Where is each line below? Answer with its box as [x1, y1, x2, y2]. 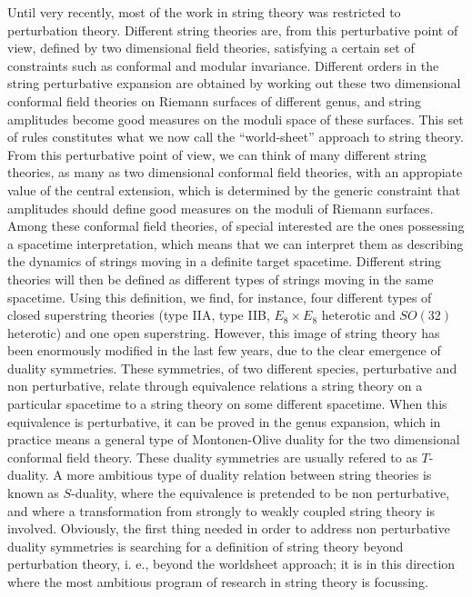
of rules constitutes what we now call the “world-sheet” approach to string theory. [7, 127, 464, 146]
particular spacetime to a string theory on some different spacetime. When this [7, 394, 447, 413]
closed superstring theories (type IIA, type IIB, [7, 305, 270, 324]
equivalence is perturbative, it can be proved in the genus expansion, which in [7, 412, 441, 431]
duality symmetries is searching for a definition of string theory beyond [7, 536, 404, 555]
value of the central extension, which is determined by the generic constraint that [7, 180, 461, 199]
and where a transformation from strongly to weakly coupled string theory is [7, 501, 435, 520]
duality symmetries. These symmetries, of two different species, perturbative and [7, 358, 457, 377]
